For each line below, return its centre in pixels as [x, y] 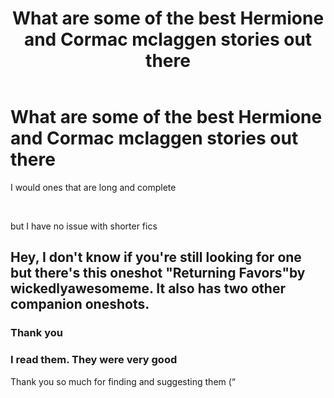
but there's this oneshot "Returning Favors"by [158, 273]
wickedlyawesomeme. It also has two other [148, 288]
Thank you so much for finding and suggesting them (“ [123, 381]
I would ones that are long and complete [93, 187]
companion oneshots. [80, 304]
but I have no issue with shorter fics [84, 226]
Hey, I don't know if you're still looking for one [156, 257]
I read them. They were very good [94, 360]
